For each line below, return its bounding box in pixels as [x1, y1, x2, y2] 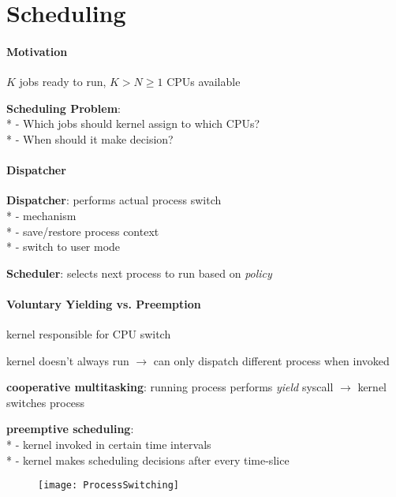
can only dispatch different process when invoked [153, 352, 390, 368]
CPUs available [166, 73, 241, 90]
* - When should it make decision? [6, 130, 174, 147]
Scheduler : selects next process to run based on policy [6, 264, 272, 281]
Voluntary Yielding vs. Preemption [6, 295, 201, 312]
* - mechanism [6, 207, 77, 223]
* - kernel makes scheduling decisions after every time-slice [6, 451, 290, 468]
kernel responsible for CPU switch [6, 326, 171, 342]
